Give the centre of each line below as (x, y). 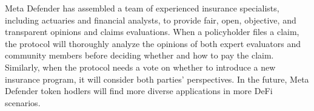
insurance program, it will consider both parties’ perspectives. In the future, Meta (157, 79)
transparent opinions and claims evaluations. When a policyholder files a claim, (152, 32)
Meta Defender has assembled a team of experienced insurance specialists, (142, 8)
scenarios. (23, 102)
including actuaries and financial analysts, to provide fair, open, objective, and (151, 20)
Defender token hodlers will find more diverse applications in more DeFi (139, 91)
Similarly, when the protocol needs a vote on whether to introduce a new (140, 67)
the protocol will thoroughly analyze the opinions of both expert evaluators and (153, 43)
